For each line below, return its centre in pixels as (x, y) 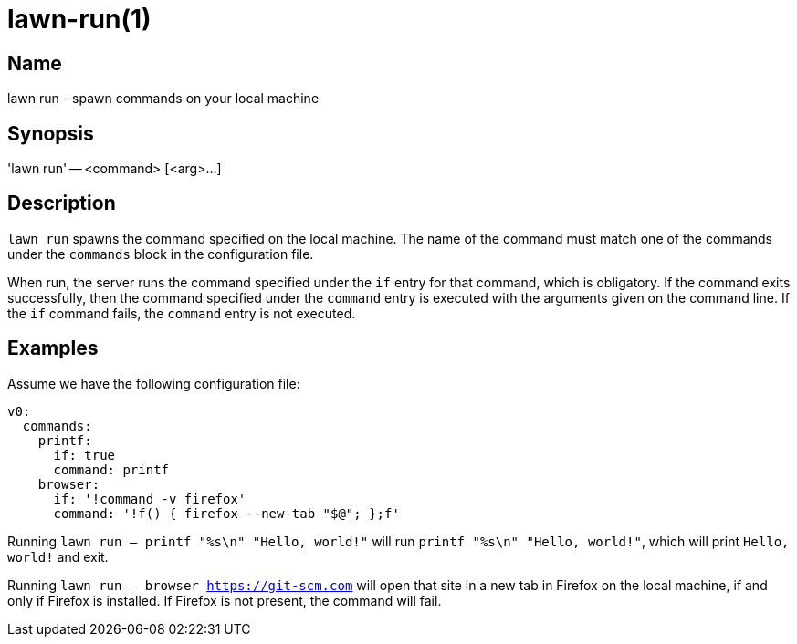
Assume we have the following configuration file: (154, 383)
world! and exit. (58, 556)
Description (62, 203)
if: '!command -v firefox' (150, 499)
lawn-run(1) (79, 19)
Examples (53, 348)
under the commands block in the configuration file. (161, 254)
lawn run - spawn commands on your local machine (163, 99)
